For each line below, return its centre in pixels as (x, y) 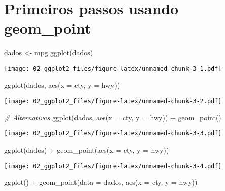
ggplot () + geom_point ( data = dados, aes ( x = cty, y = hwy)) (101, 182)
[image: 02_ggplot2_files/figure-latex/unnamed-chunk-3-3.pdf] (113, 134)
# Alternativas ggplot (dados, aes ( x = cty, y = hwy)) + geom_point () (113, 117)
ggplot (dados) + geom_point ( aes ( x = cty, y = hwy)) (87, 150)
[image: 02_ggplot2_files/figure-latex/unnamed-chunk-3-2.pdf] (113, 101)
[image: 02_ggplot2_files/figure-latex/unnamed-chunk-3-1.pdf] (113, 68)
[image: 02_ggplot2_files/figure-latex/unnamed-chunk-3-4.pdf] (113, 166)
